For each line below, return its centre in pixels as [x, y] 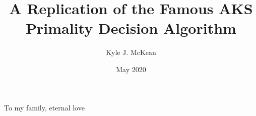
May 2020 [131, 69]
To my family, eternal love [44, 107]
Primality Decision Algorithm [131, 28]
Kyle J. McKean [131, 52]
